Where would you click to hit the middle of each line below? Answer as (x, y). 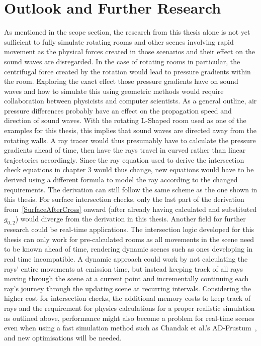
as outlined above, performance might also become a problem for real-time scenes (129, 318)
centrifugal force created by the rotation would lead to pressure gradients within (127, 71)
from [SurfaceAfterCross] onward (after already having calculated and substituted (130, 209)
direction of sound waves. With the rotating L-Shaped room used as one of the (125, 120)
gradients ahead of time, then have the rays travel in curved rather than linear (125, 150)
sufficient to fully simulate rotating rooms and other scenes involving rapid (119, 41)
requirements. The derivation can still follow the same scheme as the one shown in (131, 189)
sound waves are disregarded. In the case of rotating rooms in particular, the (122, 61)
